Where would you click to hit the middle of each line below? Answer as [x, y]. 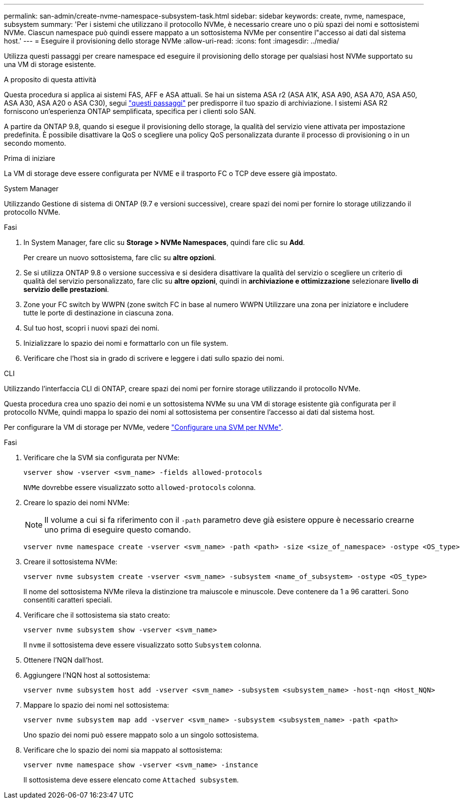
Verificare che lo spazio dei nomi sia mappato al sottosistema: [123, 750]
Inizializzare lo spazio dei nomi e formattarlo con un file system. [126, 343]
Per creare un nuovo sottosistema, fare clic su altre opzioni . [120, 257]
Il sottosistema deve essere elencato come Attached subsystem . [131, 780]
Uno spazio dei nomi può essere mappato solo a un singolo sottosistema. [141, 735]
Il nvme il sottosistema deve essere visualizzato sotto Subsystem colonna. [143, 645]
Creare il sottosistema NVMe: [71, 562]
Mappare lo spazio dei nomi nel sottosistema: [96, 705]
